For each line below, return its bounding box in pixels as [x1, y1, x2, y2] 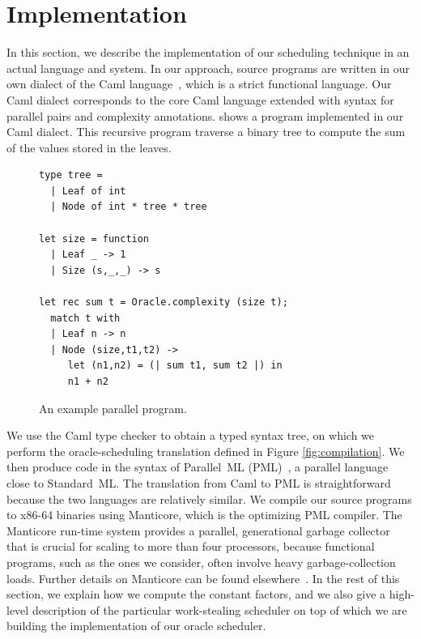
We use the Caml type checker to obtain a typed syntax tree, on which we [6, 427, 375, 444]
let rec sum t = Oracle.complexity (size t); [39, 296, 288, 309]
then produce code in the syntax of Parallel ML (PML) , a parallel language [6, 458, 389, 475]
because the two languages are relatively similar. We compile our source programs [6, 490, 412, 507]
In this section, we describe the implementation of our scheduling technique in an [6, 44, 410, 61]
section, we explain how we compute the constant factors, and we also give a [6, 586, 386, 603]
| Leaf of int [50, 185, 126, 197]
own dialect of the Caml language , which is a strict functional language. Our [6, 75, 392, 92]
